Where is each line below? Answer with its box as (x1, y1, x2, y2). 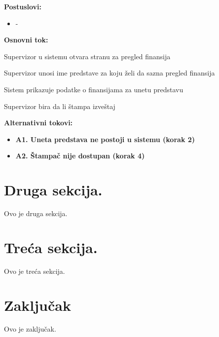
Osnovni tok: (4, 35, 48, 45)
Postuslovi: (4, 1, 42, 11)
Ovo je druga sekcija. (4, 208, 68, 219)
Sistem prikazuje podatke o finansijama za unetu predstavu (4, 84, 183, 94)
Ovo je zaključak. (4, 323, 56, 334)
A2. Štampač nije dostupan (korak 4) (15, 150, 145, 161)
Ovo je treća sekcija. (4, 265, 65, 276)
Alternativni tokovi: (4, 117, 73, 128)
